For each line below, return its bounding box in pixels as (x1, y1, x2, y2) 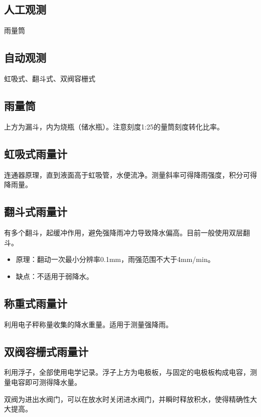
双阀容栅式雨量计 (4, 343, 88, 359)
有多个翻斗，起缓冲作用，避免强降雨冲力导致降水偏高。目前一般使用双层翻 (4, 227, 250, 237)
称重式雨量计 (4, 295, 67, 311)
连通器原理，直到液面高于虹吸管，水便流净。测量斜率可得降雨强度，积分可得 (4, 169, 257, 180)
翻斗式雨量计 (4, 204, 67, 219)
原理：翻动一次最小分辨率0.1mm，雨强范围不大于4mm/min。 (16, 254, 215, 264)
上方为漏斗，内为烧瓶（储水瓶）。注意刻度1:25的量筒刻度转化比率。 (4, 121, 224, 131)
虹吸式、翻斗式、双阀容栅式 (4, 73, 95, 83)
